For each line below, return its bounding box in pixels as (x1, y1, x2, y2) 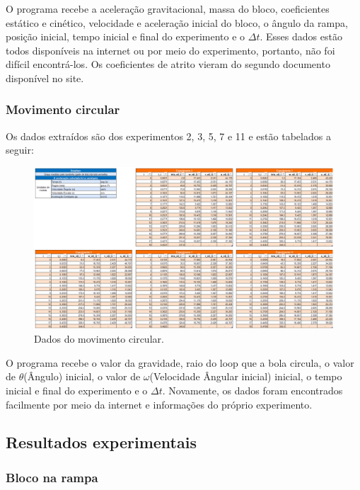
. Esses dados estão (260, 29, 342, 44)
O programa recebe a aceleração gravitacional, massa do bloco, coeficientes (6, 1, 330, 16)
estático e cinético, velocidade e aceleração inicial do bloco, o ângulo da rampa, (6, 15, 348, 30)
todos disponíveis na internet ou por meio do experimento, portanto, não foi (6, 42, 335, 57)
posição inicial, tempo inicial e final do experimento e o (6, 29, 245, 44)
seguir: (6, 142, 34, 157)
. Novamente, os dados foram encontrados (162, 382, 343, 397)
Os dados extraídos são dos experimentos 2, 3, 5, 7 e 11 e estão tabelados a (6, 128, 331, 143)
